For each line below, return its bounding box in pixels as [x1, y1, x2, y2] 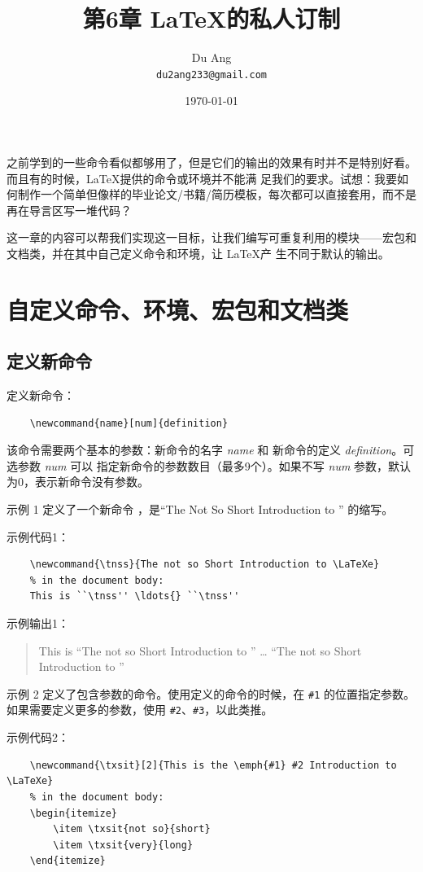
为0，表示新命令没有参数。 [7, 473, 149, 490]
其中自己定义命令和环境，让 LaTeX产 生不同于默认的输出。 [74, 244, 390, 261]
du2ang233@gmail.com [155, 68, 268, 81]
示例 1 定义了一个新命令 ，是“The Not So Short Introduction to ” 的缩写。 [7, 501, 394, 518]
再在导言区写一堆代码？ [7, 201, 132, 218]
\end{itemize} [29, 855, 106, 867]
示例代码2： [7, 729, 69, 746]
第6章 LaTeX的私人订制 [82, 2, 341, 35]
